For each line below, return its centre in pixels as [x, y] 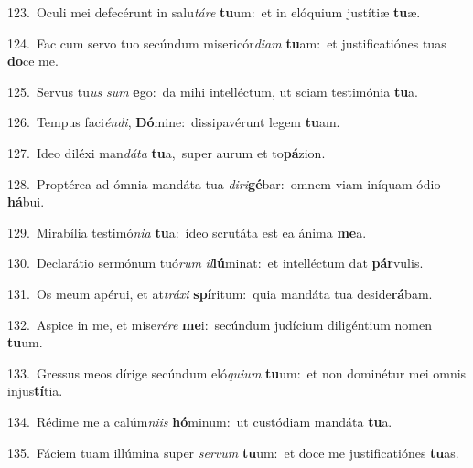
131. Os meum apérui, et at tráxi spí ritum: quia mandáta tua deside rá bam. [220, 293]
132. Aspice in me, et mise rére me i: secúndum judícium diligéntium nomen [220, 324]
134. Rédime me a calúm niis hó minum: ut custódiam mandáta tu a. [200, 421]
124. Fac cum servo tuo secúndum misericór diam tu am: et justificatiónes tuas [227, 43]
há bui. [26, 202]
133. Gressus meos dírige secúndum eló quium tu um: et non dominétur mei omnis [237, 372]
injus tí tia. [35, 391]
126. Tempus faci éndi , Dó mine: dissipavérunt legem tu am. [174, 122]
